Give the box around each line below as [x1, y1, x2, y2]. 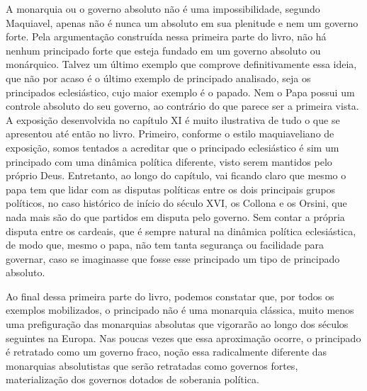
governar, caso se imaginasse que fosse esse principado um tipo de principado [6, 251, 340, 266]
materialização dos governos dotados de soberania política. [6, 372, 259, 387]
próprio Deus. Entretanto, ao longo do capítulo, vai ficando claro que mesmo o [6, 168, 346, 183]
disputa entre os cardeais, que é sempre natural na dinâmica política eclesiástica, [6, 223, 356, 238]
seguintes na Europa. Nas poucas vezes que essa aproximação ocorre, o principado [6, 330, 361, 345]
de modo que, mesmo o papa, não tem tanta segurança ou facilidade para [6, 237, 324, 252]
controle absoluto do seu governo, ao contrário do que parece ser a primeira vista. [6, 98, 359, 113]
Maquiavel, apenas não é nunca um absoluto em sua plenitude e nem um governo [6, 15, 358, 30]
